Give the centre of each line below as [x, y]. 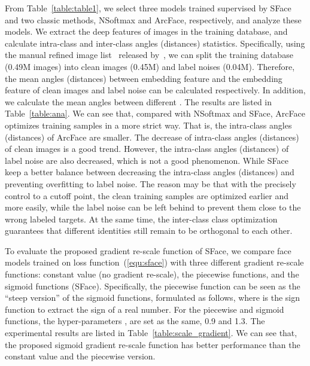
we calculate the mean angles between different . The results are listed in [139, 101]
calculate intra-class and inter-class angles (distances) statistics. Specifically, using [155, 43]
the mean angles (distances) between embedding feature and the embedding [144, 78]
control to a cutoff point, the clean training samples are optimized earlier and [147, 195]
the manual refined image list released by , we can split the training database [149, 55]
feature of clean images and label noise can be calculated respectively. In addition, [155, 90]
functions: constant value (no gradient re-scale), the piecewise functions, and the [152, 274]
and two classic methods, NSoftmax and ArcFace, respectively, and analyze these [153, 19]
